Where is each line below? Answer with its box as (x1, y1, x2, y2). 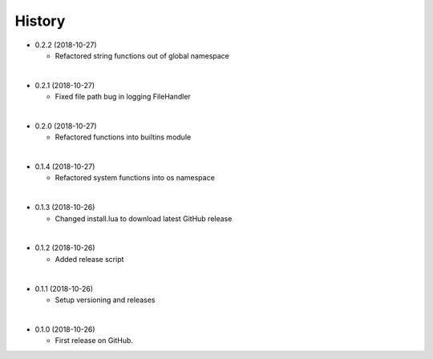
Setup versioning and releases (55, 295, 156, 305)
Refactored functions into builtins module (55, 132, 192, 142)
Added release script (55, 254, 124, 264)
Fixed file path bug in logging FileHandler (55, 92, 192, 102)
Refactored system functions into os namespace (55, 173, 216, 183)
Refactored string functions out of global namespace (55, 50, 230, 60)
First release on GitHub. (55, 336, 134, 345)
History (14, 12, 66, 30)
